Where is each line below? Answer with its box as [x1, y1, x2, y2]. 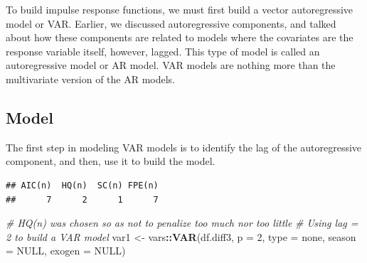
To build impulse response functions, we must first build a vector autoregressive [6, 2, 353, 16]
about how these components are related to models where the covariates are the [6, 30, 353, 45]
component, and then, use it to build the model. [6, 154, 216, 168]
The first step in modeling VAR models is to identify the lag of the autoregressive [6, 139, 362, 154]
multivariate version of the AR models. [6, 71, 176, 86]
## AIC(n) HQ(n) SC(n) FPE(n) [6, 180, 159, 190]
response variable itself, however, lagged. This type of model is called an [6, 43, 320, 58]
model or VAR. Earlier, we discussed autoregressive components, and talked [6, 16, 336, 31]
